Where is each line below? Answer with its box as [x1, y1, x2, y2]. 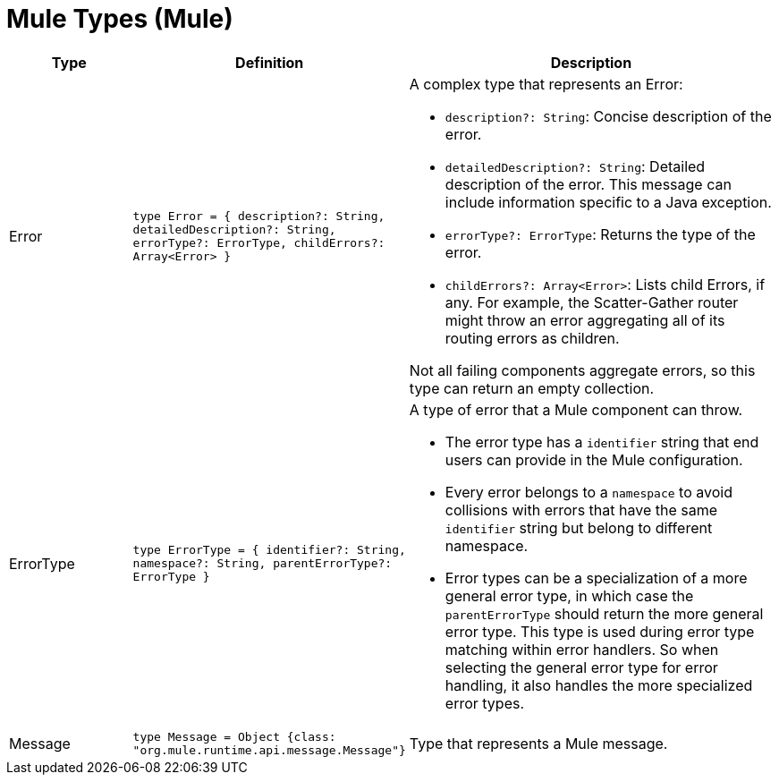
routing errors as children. [445, 328, 620, 347]
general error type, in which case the [445, 586, 694, 605]
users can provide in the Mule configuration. [445, 450, 743, 469]
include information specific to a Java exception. [445, 192, 772, 211]
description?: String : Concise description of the [445, 106, 772, 125]
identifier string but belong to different [445, 518, 713, 537]
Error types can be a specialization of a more [445, 568, 748, 587]
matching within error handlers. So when [445, 640, 719, 659]
